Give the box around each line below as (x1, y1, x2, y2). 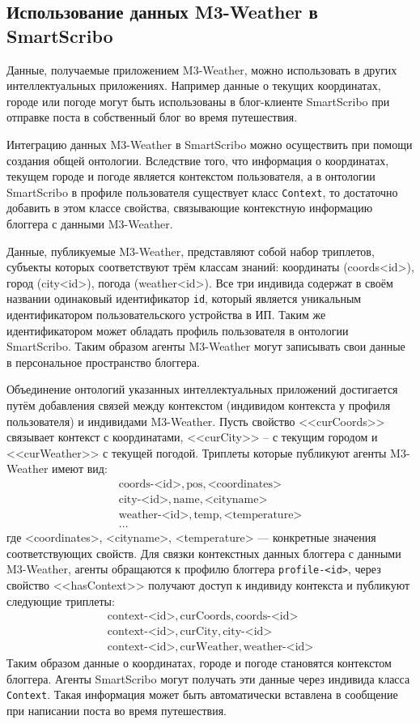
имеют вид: (52, 460, 108, 477)
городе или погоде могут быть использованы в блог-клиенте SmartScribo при (6, 92, 390, 109)
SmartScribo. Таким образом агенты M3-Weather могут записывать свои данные (6, 338, 405, 355)
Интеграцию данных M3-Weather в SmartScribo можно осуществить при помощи (6, 135, 413, 152)
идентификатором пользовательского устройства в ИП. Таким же (6, 306, 326, 323)
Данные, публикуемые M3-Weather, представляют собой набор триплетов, (6, 242, 375, 259)
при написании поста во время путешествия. (6, 702, 227, 719)
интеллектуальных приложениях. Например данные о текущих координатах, (6, 77, 381, 94)
